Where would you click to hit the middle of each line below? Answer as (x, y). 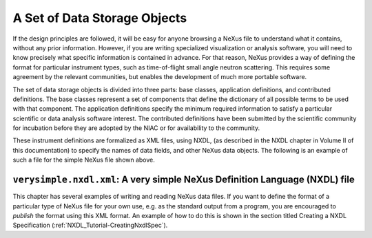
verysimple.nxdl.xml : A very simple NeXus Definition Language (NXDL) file (184, 180)
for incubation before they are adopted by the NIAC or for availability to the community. (136, 128)
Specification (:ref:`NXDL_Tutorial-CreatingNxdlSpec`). (90, 225)
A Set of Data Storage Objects (100, 18)
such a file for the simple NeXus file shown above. (84, 160)
